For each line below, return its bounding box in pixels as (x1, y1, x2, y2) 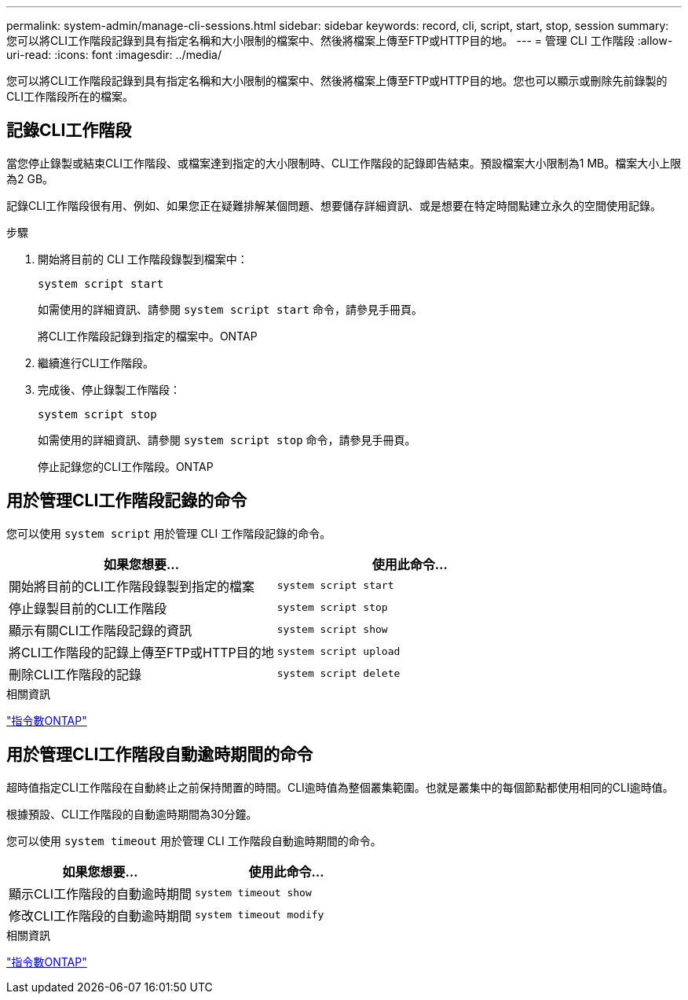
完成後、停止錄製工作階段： (38, 382, 181, 396)
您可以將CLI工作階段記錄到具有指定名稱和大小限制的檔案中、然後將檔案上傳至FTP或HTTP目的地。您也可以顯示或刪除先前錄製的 (6, 74, 668, 87)
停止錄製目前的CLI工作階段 (9, 600, 167, 616)
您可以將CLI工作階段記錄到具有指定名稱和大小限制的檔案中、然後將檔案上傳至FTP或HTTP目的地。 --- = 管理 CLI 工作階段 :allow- (6, 34, 673, 47)
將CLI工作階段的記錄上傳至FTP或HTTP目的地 (9, 644, 274, 660)
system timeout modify (195, 909, 324, 921)
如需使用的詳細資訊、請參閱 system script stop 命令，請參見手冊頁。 (38, 432, 416, 447)
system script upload (276, 645, 401, 658)
